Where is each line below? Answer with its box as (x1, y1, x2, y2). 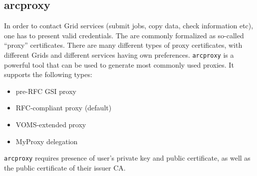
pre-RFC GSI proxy (15, 86, 76, 96)
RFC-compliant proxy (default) (15, 102, 112, 113)
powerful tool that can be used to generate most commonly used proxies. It (4, 59, 234, 70)
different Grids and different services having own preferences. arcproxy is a (4, 49, 234, 60)
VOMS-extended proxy (15, 119, 86, 130)
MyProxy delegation (15, 136, 78, 146)
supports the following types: (4, 69, 92, 80)
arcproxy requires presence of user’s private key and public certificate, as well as (4, 153, 251, 163)
